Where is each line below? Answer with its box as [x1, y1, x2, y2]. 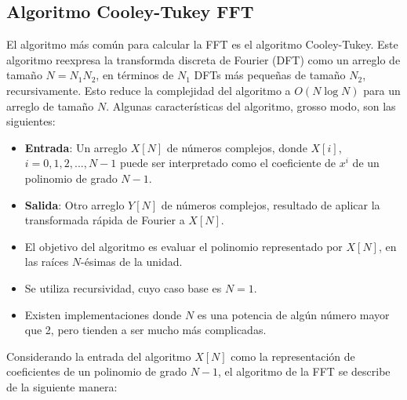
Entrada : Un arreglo [24, 139, 127, 155]
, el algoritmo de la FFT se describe [218, 363, 391, 380]
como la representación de [231, 347, 355, 364]
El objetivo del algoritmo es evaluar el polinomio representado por [24, 238, 343, 254]
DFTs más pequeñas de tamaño [194, 67, 346, 83]
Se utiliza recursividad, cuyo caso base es [24, 279, 222, 296]
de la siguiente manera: [6, 378, 118, 395]
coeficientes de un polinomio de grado [6, 363, 187, 380]
